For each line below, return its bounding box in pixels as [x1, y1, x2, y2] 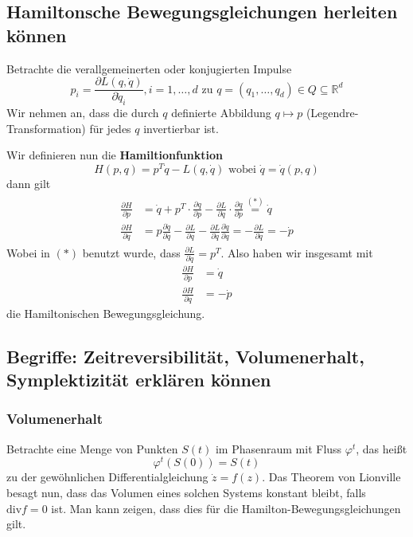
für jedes [89, 120, 131, 136]
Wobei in [6, 244, 50, 261]
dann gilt [6, 174, 51, 191]
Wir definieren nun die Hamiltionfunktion [6, 147, 223, 163]
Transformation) [6, 120, 86, 136]
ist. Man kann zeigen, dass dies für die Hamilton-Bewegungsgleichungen [51, 500, 401, 516]
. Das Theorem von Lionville [262, 468, 401, 485]
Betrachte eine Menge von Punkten [6, 440, 178, 457]
